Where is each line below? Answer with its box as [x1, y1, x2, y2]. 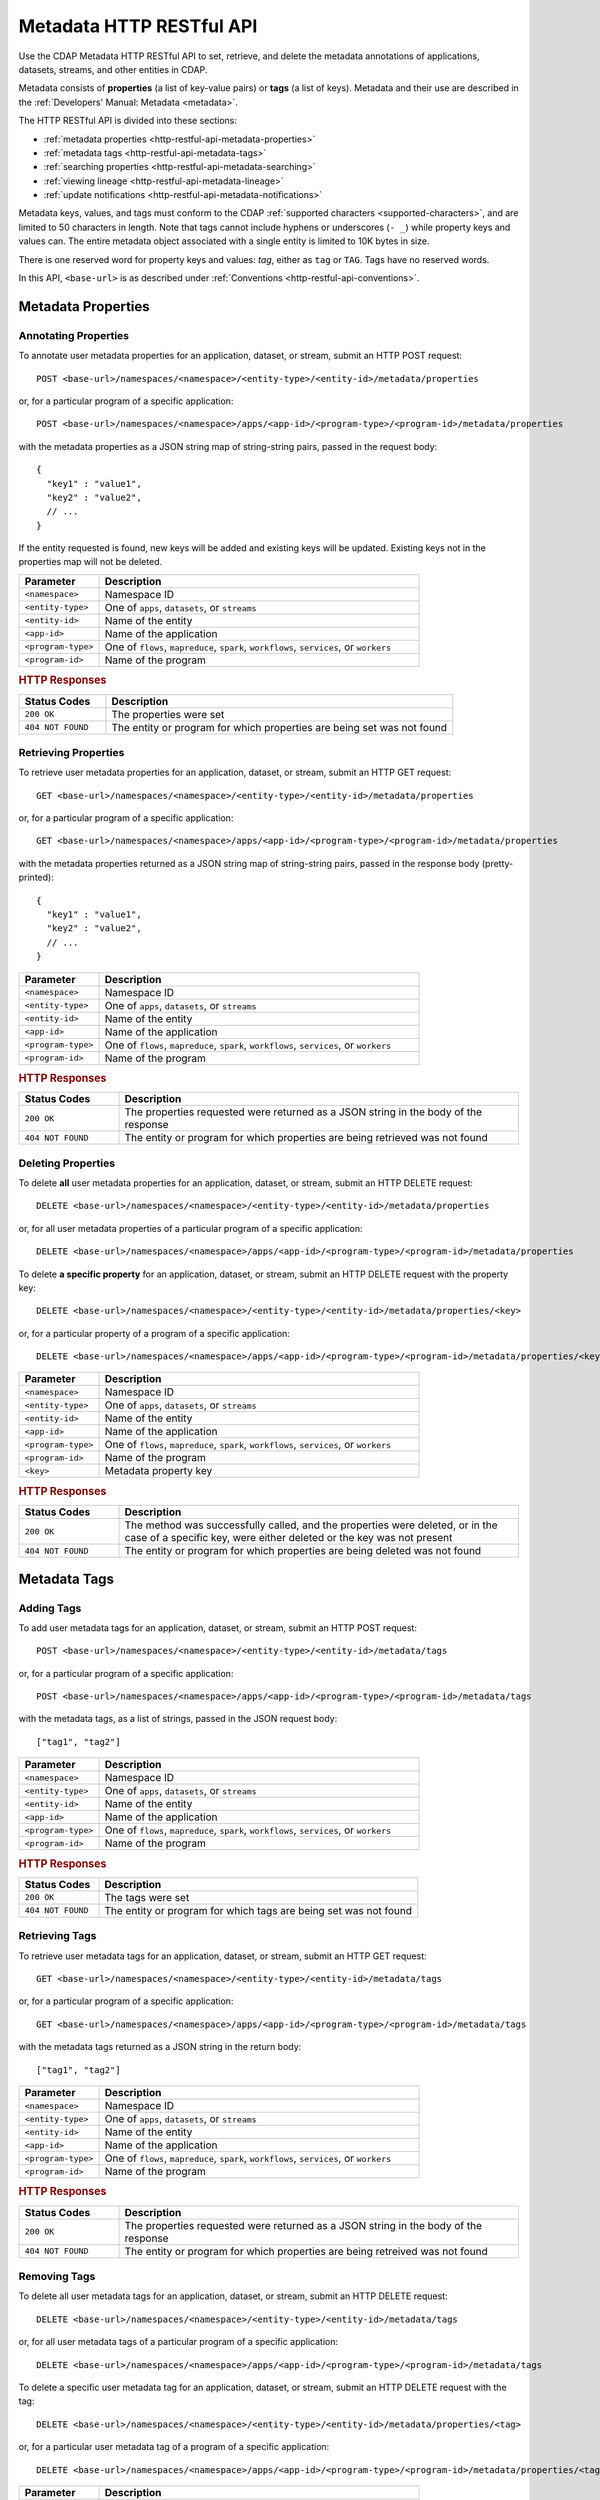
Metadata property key [104, 1464, 213, 1478]
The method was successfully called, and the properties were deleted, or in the [124, 1518, 498, 1532]
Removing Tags [18, 2270, 96, 2284]
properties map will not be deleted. [18, 556, 163, 568]
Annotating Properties [18, 328, 130, 342]
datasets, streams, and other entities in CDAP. [18, 63, 208, 75]
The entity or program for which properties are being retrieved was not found [124, 1131, 489, 1145]
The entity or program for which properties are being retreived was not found [124, 2244, 489, 2258]
